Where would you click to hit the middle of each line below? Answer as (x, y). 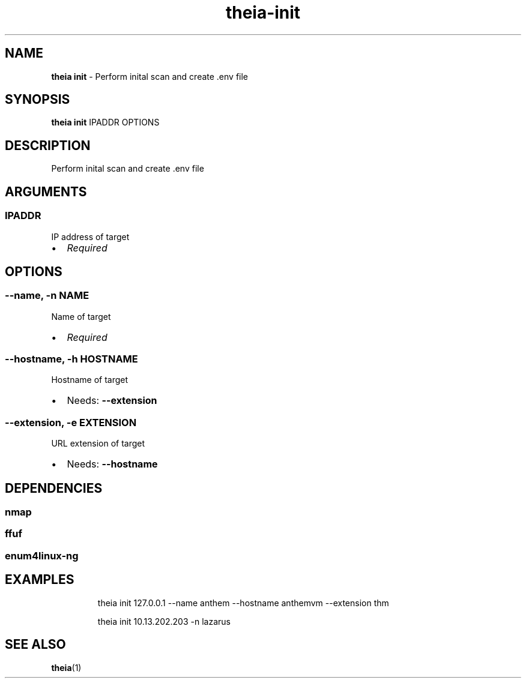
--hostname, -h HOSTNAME (71, 359)
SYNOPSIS (38, 100)
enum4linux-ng (42, 555)
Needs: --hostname (112, 464)
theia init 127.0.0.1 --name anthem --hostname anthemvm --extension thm (243, 603)
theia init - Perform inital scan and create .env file (150, 76)
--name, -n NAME (47, 296)
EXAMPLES (40, 580)
